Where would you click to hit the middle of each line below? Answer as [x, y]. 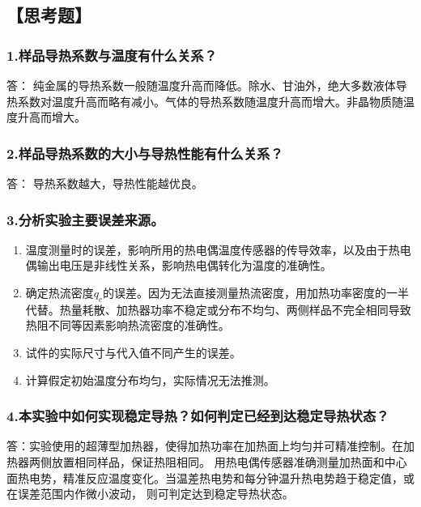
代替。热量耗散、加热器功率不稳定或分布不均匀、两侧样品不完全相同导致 [218, 309]
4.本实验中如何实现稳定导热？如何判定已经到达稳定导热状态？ [198, 416]
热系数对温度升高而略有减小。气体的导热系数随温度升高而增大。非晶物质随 [205, 101]
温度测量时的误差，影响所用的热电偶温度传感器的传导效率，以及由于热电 [218, 249]
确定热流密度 [60, 292]
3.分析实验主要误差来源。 [85, 219]
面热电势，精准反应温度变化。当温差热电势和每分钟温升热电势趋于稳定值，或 [210, 477]
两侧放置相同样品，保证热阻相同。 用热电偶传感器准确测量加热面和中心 [218, 461]
